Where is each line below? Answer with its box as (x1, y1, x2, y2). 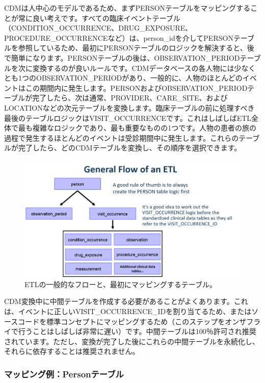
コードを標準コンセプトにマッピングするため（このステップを (18, 316, 225, 326)
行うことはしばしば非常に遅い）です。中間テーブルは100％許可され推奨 (18, 326, 256, 337)
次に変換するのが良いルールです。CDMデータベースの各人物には (18, 62, 234, 73)
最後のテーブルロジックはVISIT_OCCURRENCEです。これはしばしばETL (4, 112, 252, 123)
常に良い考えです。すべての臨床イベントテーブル (18, 12, 180, 23)
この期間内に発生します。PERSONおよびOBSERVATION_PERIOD (25, 82, 248, 93)
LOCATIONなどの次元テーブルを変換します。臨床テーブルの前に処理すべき (4, 102, 255, 113)
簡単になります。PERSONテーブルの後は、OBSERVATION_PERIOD (11, 52, 240, 63)
